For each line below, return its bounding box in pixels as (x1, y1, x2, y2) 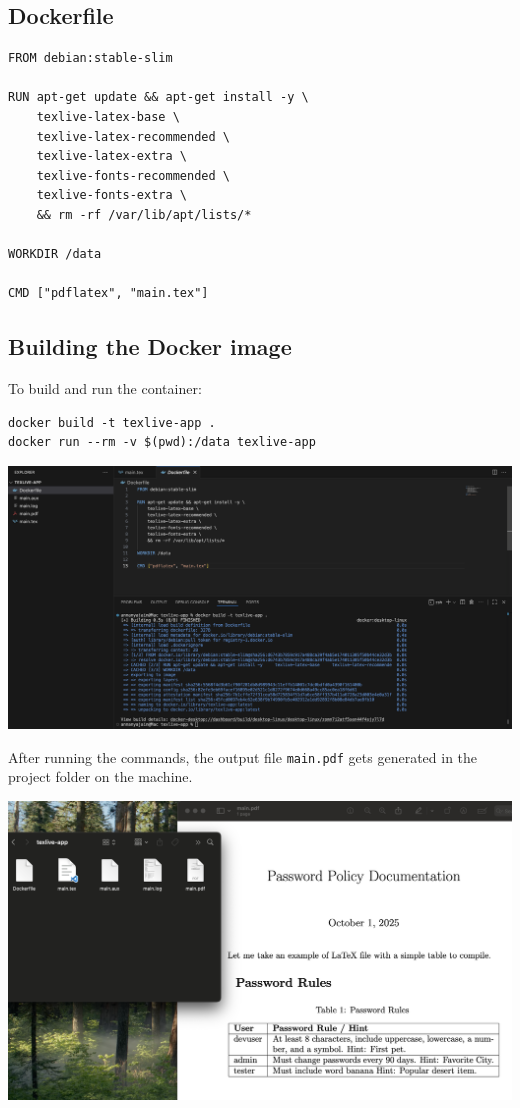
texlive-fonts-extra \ (36, 188, 187, 203)
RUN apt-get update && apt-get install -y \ (8, 90, 309, 105)
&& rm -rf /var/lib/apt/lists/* (36, 207, 252, 222)
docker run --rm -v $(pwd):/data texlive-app (8, 435, 316, 450)
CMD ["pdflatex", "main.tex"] (8, 286, 209, 301)
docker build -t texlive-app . (8, 415, 216, 430)
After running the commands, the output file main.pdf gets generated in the (8, 746, 478, 767)
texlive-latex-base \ (36, 109, 180, 124)
